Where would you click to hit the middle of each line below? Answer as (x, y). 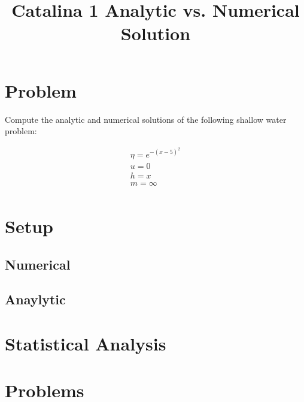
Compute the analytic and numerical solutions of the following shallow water (146, 119)
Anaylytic (35, 299)
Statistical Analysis (86, 344)
